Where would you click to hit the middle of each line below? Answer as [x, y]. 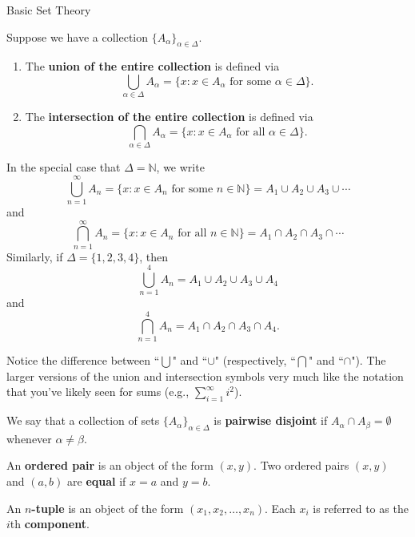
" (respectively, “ [255, 360]
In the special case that [64, 167]
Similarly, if [35, 256]
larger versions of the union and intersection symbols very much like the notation [205, 375]
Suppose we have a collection [78, 36]
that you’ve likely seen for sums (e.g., [98, 392]
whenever [29, 438]
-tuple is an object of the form [108, 508]
